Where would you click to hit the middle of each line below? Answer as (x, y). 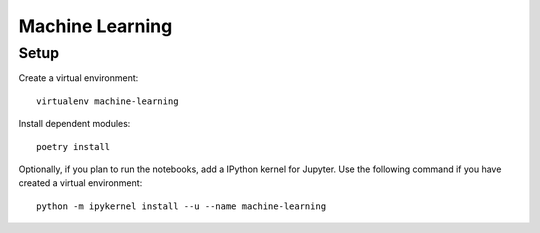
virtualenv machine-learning (107, 101)
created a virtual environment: (80, 183)
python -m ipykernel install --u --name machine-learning (181, 206)
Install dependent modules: (74, 124)
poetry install (73, 146)
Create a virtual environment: (78, 78)
